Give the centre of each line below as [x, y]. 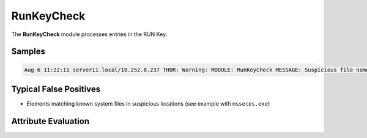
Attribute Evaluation [50, 121]
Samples [28, 52]
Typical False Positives [56, 89]
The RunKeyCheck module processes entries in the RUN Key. [89, 34]
